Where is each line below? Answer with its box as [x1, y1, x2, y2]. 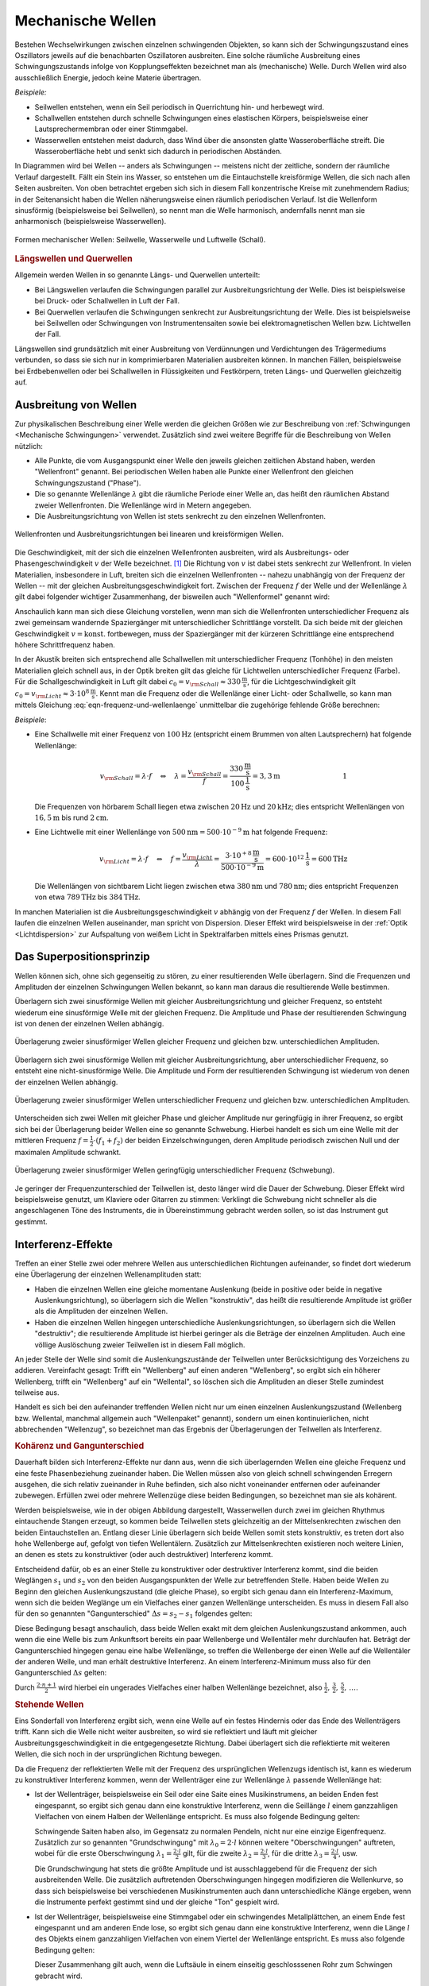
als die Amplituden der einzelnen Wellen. [34, 1307, 168, 1316]
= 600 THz [311, 854, 348, 864]
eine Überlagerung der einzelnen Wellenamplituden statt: [14, 1269, 202, 1279]
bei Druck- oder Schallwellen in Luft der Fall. [34, 296, 180, 306]
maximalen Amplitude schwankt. [14, 1147, 122, 1157]
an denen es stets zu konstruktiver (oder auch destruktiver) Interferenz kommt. [14, 1550, 273, 1559]
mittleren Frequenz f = [14, 1136, 89, 1146]
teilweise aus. [14, 1388, 60, 1397]
